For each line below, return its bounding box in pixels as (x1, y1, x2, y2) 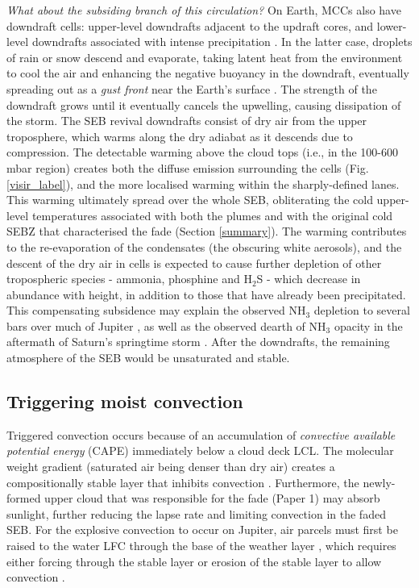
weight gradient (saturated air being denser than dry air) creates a (6, 458, 335, 475)
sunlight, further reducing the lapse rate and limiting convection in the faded (6, 505, 386, 522)
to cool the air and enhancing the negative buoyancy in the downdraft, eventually (6, 65, 409, 81)
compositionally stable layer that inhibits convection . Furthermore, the (6, 473, 359, 490)
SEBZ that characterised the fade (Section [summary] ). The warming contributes (6, 223, 407, 240)
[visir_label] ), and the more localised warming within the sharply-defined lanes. (6, 175, 400, 192)
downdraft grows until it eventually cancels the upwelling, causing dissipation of (6, 96, 401, 113)
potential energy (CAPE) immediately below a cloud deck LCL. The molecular (6, 442, 394, 459)
